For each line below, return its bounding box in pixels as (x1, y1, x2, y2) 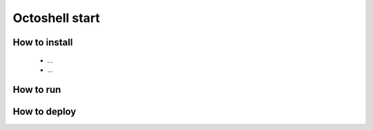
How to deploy (12, 105, 77, 117)
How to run (12, 83, 61, 96)
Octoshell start (12, 10, 100, 25)
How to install (12, 36, 73, 48)
